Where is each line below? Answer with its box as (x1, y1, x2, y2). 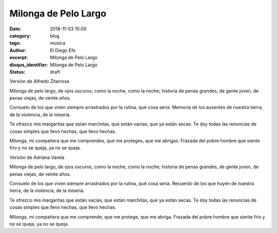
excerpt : (9, 55, 28, 61)
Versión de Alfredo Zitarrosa (9, 78, 69, 84)
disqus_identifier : (9, 62, 48, 68)
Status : (9, 68, 26, 75)
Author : (9, 47, 27, 53)
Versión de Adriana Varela (9, 154, 65, 160)
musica (50, 40, 66, 46)
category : (9, 32, 31, 39)
